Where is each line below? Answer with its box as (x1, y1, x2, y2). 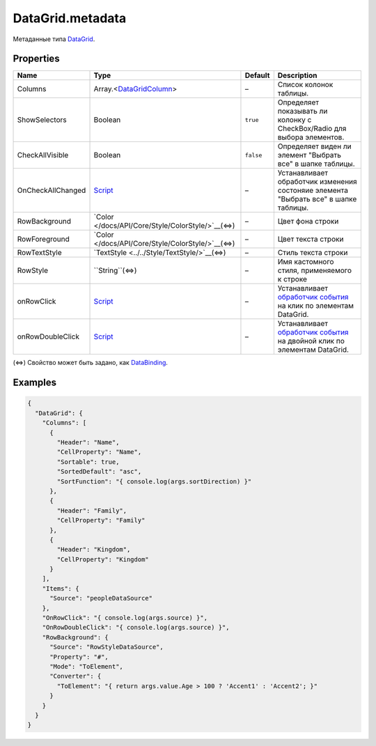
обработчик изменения (277, 177, 358, 187)
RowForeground (17, 234, 70, 244)
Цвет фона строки (277, 217, 339, 226)
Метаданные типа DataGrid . (13, 35, 95, 43)
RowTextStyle (17, 248, 62, 258)
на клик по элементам (277, 301, 354, 311)
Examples (13, 377, 57, 389)
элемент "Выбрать (277, 150, 341, 160)
